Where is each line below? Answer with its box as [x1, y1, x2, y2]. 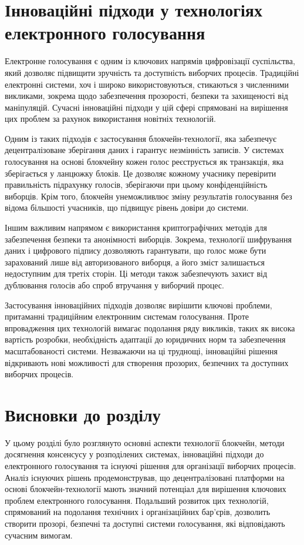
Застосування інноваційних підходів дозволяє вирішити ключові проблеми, [5, 298, 272, 311]
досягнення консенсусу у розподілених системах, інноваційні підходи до [5, 448, 264, 460]
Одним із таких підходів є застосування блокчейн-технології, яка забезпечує [5, 132, 276, 144]
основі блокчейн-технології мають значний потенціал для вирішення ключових [5, 483, 286, 495]
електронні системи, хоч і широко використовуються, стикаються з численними [5, 78, 289, 90]
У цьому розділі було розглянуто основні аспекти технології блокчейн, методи [5, 436, 285, 448]
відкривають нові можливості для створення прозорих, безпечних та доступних [5, 356, 289, 368]
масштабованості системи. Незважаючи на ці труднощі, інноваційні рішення [5, 344, 278, 357]
